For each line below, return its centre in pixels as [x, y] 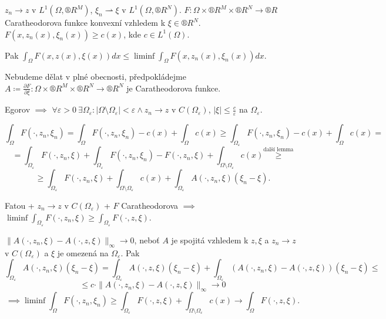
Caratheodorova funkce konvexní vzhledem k [85, 22]
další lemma [278, 149]
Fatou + [20, 205]
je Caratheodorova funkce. [174, 88]
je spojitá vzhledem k [210, 240]
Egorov [18, 109]
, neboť [147, 240]
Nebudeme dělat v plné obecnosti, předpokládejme [95, 77]
